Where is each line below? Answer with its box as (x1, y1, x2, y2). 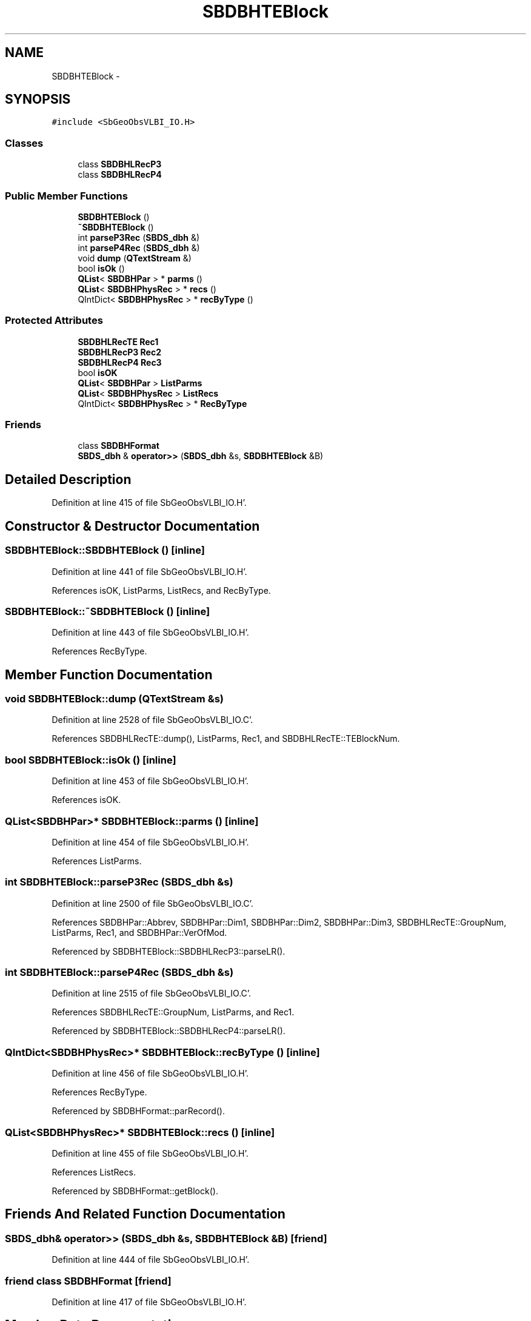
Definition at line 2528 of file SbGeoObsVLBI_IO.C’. (52, 714, 253, 725)
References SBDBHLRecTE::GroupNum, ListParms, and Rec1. (52, 1007, 295, 1018)
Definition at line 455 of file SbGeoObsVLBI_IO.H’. (52, 1148, 249, 1158)
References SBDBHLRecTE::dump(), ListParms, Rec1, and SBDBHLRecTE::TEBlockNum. (52, 733, 400, 744)
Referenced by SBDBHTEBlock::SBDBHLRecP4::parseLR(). (52, 1026, 286, 1037)
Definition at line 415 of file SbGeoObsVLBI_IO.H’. (52, 497, 247, 508)
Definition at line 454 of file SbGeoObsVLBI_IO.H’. (52, 836, 249, 847)
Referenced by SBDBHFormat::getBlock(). (52, 1185, 218, 1196)
